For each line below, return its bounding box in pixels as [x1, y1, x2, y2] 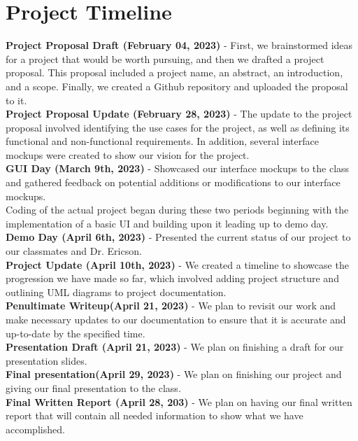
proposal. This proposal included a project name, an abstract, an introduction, [6, 65, 343, 80]
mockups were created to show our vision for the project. [6, 147, 250, 162]
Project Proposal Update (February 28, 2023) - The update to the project [6, 106, 352, 121]
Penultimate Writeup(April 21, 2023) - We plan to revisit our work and [6, 298, 336, 313]
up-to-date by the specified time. [6, 325, 145, 340]
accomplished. [6, 421, 65, 436]
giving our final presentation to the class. [6, 380, 181, 395]
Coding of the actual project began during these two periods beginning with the [6, 202, 349, 217]
